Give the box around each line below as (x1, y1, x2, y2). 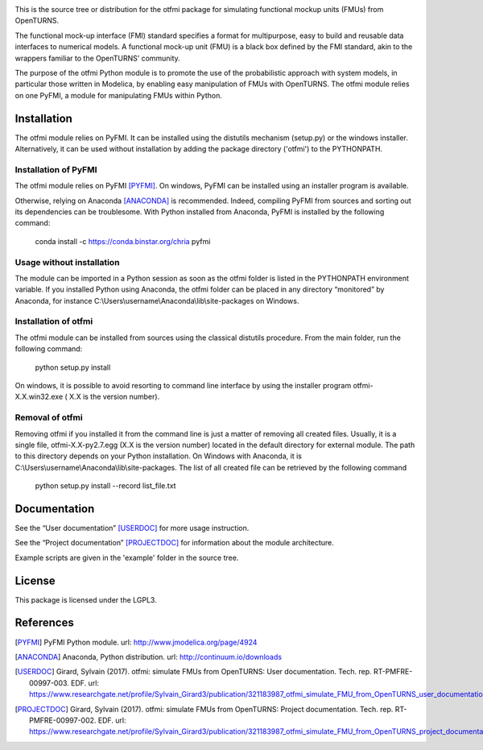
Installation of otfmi (14, 316, 93, 327)
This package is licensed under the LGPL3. (14, 595, 157, 604)
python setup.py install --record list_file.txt (35, 481, 176, 491)
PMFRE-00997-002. (29, 715, 97, 725)
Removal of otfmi (14, 412, 84, 423)
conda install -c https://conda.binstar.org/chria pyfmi (35, 236, 211, 246)
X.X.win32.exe (14, 392, 64, 402)
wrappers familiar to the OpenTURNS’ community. (14, 53, 180, 63)
